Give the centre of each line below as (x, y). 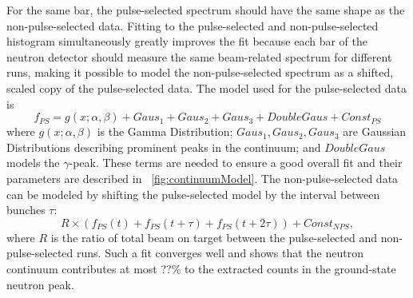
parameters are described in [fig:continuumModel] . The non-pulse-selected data (203, 178)
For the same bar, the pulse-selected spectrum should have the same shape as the (206, 10)
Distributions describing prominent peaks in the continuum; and (164, 147)
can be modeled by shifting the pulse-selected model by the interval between (193, 194)
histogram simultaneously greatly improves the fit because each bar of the (187, 41)
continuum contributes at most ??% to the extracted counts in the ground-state (201, 268)
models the (33, 163)
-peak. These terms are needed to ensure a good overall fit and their (236, 163)
